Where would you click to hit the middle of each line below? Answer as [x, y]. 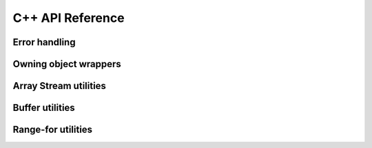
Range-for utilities [53, 130]
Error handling [44, 42]
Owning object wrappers [67, 64]
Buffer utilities [44, 108]
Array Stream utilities [60, 86]
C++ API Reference [69, 18]
